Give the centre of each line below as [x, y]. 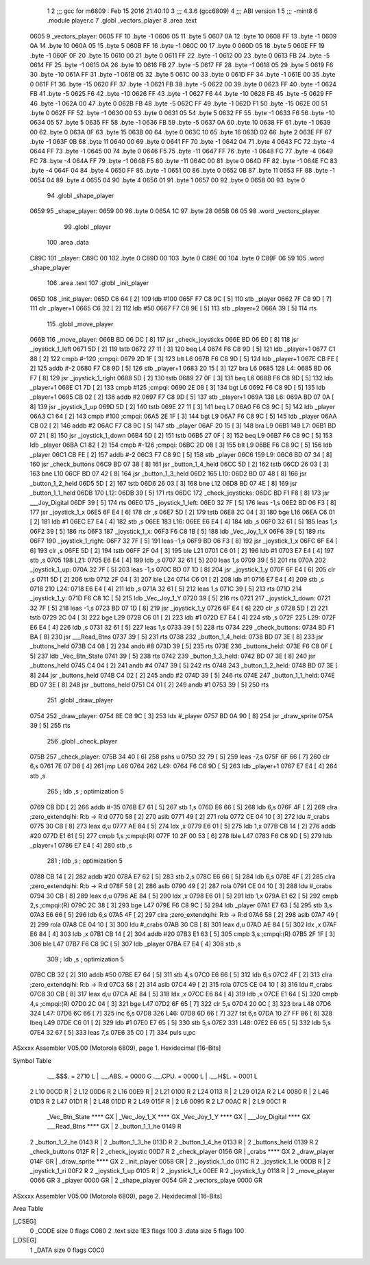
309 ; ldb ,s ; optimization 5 [86, 959]
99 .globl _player [88, 227]
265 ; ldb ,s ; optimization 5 [85, 791]
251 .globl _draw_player [80, 700]
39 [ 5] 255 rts [50, 726]
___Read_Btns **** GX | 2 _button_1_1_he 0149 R [114, 1127]
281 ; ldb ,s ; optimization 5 [85, 861]
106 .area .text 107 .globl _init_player [98, 283]
